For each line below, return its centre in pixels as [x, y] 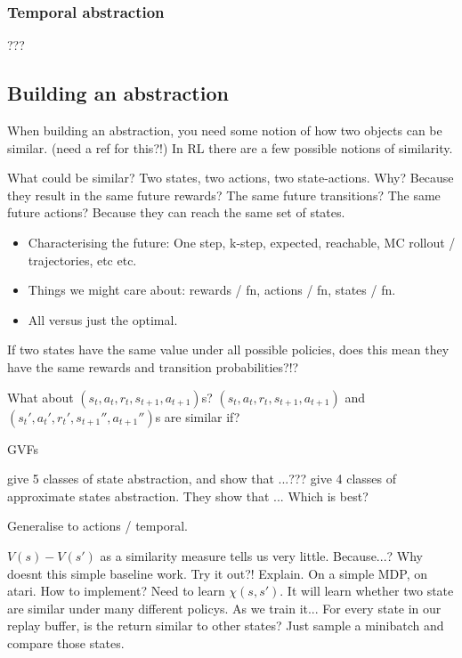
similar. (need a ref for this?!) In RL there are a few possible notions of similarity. [230, 147]
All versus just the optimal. [103, 319]
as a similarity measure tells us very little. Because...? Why [261, 555]
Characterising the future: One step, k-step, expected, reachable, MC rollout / [242, 242]
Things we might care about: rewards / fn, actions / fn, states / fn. [212, 290]
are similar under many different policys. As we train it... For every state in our [224, 608]
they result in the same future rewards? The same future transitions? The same [224, 195]
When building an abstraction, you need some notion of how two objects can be [225, 130]
